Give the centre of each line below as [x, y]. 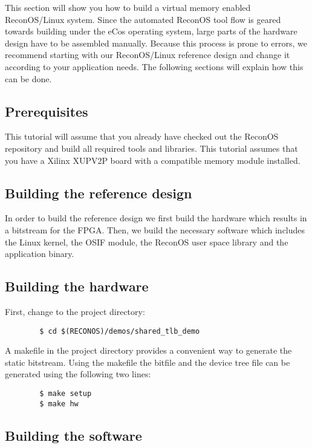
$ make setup [66, 393]
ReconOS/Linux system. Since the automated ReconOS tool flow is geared [143, 19]
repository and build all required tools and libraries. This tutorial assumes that [151, 148]
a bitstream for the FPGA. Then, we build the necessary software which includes [155, 229]
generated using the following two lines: [78, 374]
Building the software [73, 435]
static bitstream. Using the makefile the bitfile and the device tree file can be [148, 362]
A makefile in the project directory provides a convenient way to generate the [148, 350]
